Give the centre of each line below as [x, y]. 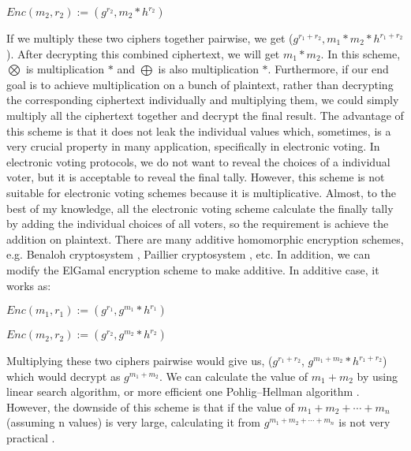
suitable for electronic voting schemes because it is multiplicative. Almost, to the [201, 192]
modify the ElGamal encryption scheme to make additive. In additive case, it [193, 269]
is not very [364, 422]
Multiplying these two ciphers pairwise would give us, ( [140, 361]
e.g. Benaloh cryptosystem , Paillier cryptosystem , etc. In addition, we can [189, 254]
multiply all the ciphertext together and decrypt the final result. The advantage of [205, 115]
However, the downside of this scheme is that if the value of [150, 406]
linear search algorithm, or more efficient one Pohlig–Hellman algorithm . [183, 391]
